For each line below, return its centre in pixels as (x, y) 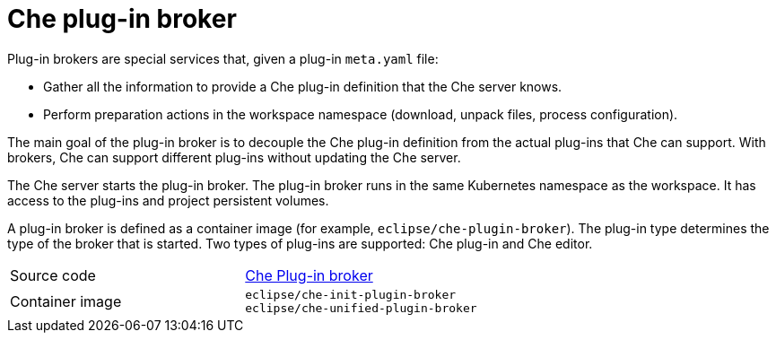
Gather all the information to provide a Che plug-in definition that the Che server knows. (303, 86)
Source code (53, 275)
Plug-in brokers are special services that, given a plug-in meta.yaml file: (223, 58)
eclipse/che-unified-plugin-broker (361, 308)
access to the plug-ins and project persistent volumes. (168, 200)
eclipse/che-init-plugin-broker (351, 294)
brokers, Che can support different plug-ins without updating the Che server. (234, 157)
